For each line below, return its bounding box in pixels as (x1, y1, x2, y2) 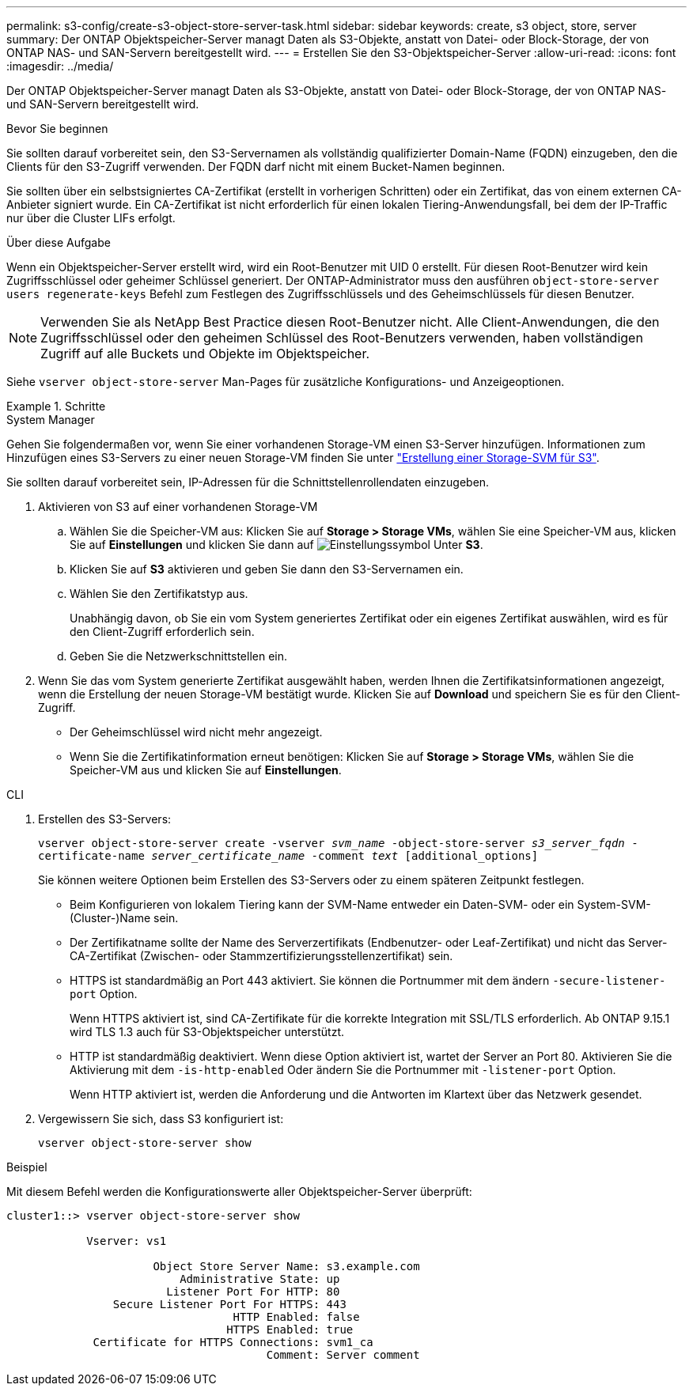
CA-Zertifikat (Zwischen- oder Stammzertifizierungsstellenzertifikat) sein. (70, 949, 453, 963)
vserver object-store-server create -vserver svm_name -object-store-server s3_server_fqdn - (38, 837, 638, 849)
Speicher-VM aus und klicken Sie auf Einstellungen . (70, 763, 342, 777)
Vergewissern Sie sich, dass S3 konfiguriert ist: (38, 1112, 284, 1125)
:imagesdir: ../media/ (6, 59, 114, 73)
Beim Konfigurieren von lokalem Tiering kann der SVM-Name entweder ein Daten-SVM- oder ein (70, 898, 574, 911)
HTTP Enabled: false (233, 1311, 360, 1323)
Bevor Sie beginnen (6, 122, 108, 135)
